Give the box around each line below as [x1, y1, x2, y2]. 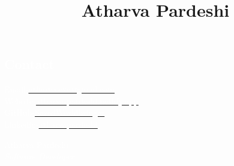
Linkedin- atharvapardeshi [4, 117, 98, 130]
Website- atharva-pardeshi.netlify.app [4, 94, 139, 107]
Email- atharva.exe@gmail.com [4, 83, 115, 95]
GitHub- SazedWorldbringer [4, 106, 105, 119]
